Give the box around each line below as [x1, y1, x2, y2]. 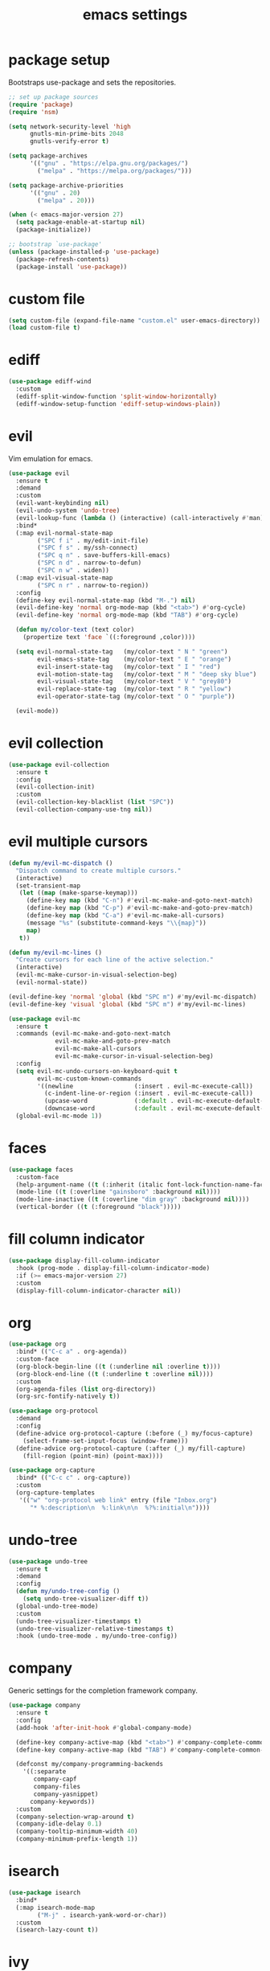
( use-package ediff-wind [8, 378, 92, 386]
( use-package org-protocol [8, 1407, 99, 1416]
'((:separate [22, 1768, 67, 1776]
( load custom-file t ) [8, 324, 81, 332]
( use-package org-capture [8, 1466, 95, 1474]
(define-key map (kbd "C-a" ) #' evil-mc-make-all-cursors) [26, 912, 225, 920]
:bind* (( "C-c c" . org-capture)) [15, 1473, 131, 1482]
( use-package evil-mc [8, 1014, 81, 1022]
